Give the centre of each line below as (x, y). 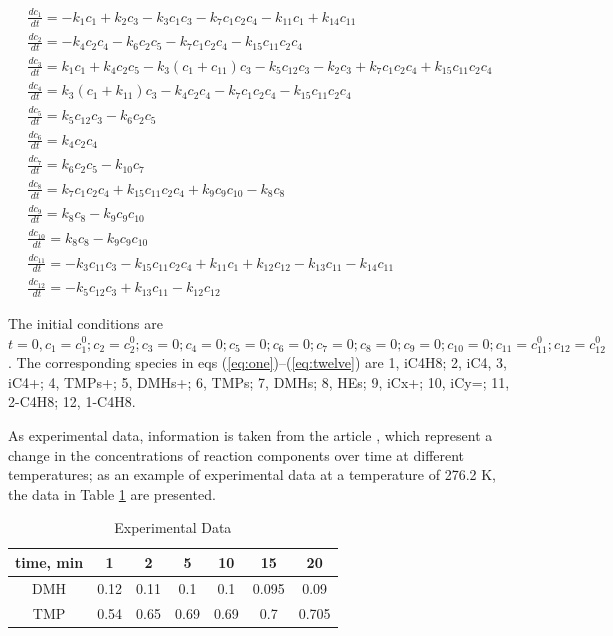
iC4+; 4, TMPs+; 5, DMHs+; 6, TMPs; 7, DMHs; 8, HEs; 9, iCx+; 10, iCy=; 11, (259, 381)
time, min (49, 561)
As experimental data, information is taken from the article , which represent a (250, 434)
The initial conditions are (85, 322)
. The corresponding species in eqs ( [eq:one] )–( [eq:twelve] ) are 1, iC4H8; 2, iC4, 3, (257, 362)
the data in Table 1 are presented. (112, 493)
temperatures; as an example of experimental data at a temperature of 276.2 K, (252, 474)
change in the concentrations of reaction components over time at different (236, 454)
